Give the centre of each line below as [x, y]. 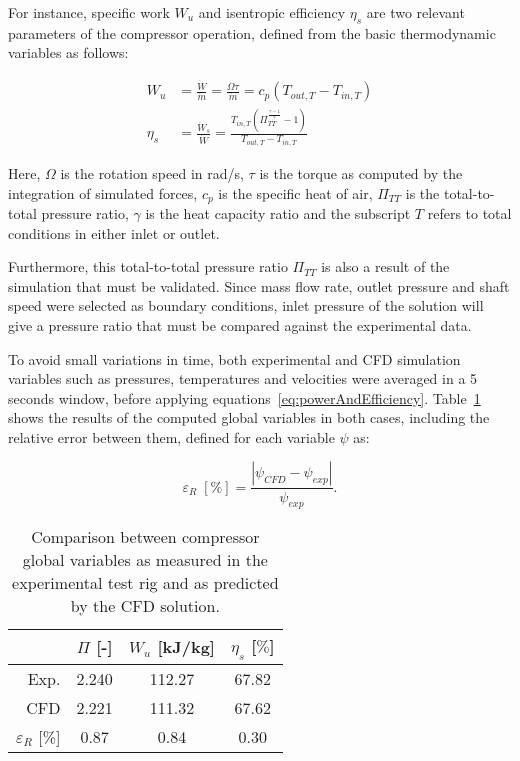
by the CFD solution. [145, 606]
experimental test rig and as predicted [145, 583]
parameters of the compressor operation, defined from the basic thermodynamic [252, 32]
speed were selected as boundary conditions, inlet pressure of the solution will [246, 305]
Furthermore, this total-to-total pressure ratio [148, 266]
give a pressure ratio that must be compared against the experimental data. [240, 324]
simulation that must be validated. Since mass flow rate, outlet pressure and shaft [259, 285]
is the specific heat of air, [295, 192]
